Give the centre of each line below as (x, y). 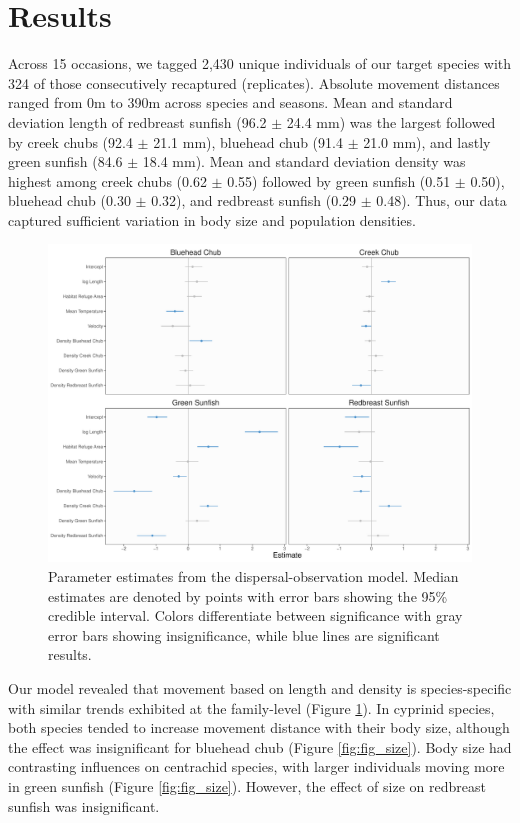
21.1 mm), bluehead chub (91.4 (248, 141)
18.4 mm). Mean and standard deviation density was (304, 161)
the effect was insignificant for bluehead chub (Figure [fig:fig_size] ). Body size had (260, 746)
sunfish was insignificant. (84, 805)
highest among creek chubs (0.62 (107, 180)
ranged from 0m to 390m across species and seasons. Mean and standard (230, 102)
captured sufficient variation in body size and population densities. (212, 219)
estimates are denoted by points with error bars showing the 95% (248, 595)
